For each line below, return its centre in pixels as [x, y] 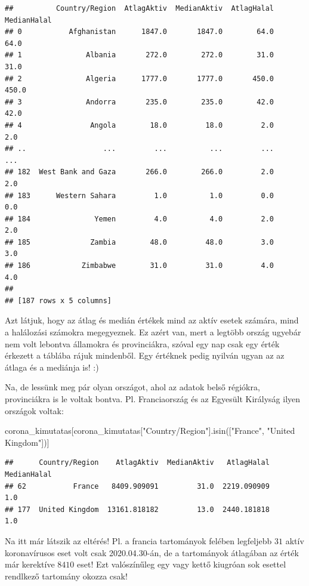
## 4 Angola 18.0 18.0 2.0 [140, 125]
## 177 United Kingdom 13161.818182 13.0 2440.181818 [137, 509]
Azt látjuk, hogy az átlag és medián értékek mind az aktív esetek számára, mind [152, 320]
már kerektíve [30, 564]
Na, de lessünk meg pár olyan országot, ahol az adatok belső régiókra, [132, 387]
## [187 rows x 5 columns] [58, 300]
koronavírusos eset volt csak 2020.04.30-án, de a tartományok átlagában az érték [152, 552]
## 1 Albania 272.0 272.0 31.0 [140, 55]
